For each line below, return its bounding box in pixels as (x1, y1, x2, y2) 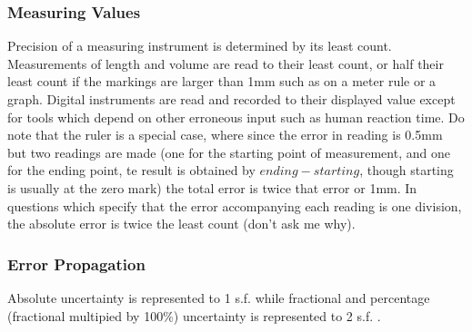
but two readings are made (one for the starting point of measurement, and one (7, 142, 450, 161)
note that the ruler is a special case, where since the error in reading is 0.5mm (7, 125, 443, 144)
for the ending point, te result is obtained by (7, 161, 256, 180)
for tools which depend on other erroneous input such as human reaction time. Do (7, 107, 465, 126)
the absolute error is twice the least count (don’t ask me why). (7, 214, 356, 233)
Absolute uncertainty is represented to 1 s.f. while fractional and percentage (7, 288, 430, 307)
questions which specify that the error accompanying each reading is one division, (7, 196, 462, 215)
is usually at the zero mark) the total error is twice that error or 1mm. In (7, 178, 417, 197)
